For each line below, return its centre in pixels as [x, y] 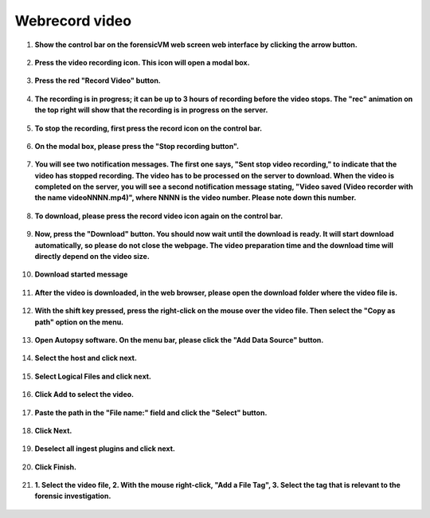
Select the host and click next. [86, 358]
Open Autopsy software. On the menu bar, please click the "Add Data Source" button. [179, 339]
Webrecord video [73, 21]
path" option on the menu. [79, 322]
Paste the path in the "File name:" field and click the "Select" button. [151, 412]
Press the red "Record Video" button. [98, 80]
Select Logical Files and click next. [93, 376]
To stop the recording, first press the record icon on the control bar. [149, 128]
